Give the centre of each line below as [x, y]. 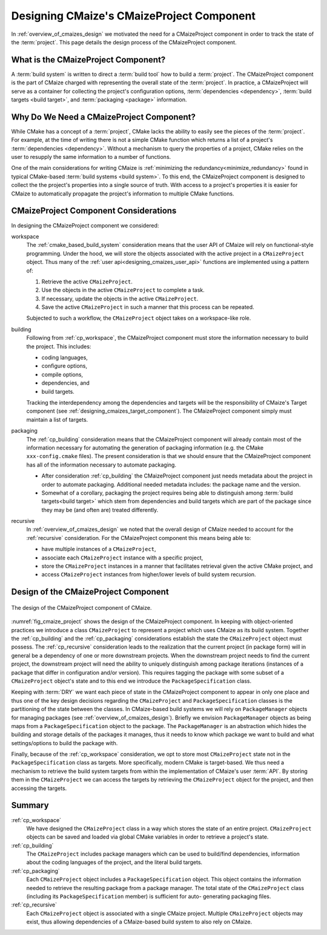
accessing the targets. [39, 788]
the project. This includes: [59, 346]
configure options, [64, 366]
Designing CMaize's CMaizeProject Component [133, 16]
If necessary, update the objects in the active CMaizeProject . [120, 299]
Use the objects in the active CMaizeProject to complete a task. [123, 290]
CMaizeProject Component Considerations [94, 211]
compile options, [62, 374]
